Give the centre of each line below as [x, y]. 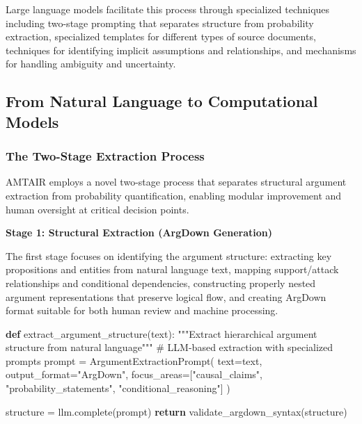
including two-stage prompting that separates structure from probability [160, 23]
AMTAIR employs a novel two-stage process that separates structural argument [176, 182]
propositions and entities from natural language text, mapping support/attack [172, 269]
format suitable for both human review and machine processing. [142, 310]
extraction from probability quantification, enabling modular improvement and [174, 195]
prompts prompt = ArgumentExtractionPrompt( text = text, [134, 360]
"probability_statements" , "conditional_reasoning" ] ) [118, 388]
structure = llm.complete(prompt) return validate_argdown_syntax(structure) [176, 411]
